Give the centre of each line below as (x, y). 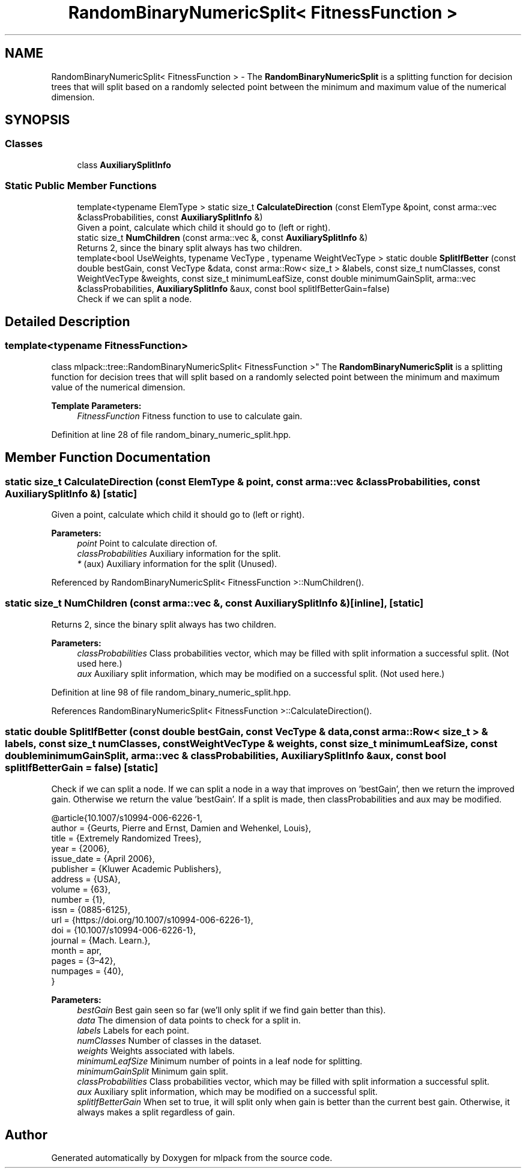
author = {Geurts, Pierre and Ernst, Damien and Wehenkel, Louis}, (181, 828)
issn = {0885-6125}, (91, 909)
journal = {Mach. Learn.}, (101, 940)
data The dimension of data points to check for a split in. (189, 1020)
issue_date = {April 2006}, (103, 858)
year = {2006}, (80, 848)
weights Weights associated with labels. (156, 1050)
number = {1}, (78, 899)
